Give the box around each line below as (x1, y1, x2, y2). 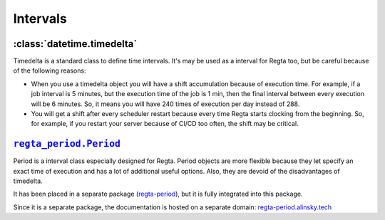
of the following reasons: (13, 66, 86, 75)
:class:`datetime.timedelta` (13, 38, 138, 50)
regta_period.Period (13, 138, 121, 150)
